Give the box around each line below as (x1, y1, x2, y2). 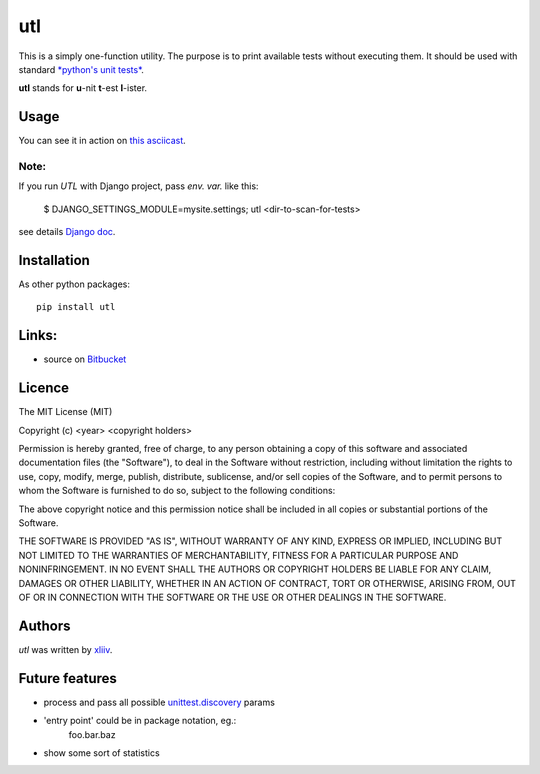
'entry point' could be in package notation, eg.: (43, 715, 237, 727)
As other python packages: (18, 278, 130, 290)
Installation (18, 251, 90, 269)
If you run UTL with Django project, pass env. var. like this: (18, 180, 259, 192)
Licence (18, 380, 70, 397)
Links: (18, 327, 58, 344)
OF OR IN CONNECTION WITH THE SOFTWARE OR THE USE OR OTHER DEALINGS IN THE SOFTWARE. (18, 591, 447, 603)
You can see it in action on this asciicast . (18, 135, 187, 147)
